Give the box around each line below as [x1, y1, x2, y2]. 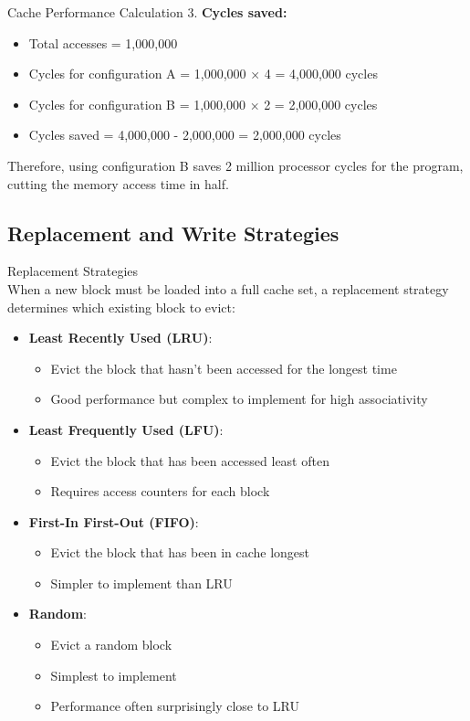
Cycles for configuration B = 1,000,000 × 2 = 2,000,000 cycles [28, 94, 378, 113]
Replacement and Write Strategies [7, 218, 339, 247]
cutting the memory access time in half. [7, 174, 229, 193]
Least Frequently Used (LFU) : [28, 419, 224, 439]
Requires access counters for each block [50, 482, 270, 501]
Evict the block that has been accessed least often [50, 451, 329, 470]
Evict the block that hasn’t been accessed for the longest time [50, 358, 397, 377]
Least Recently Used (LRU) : [28, 328, 213, 347]
